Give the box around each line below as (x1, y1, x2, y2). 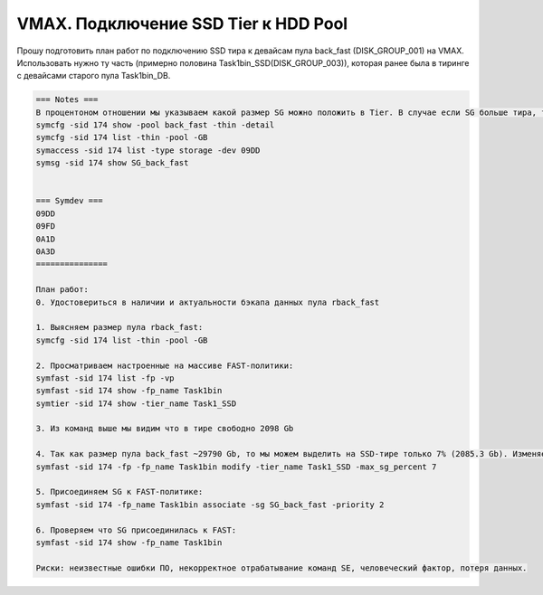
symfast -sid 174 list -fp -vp (35, 373, 176, 383)
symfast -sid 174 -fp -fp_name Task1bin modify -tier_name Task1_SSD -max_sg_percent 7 (35, 461, 437, 472)
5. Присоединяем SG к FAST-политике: (35, 486, 204, 497)
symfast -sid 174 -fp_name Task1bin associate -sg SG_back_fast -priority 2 (35, 499, 385, 510)
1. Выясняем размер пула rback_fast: (35, 322, 204, 333)
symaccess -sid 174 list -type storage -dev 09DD (35, 145, 261, 156)
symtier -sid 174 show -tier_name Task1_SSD (35, 398, 237, 409)
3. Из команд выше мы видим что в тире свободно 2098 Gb (35, 423, 294, 434)
